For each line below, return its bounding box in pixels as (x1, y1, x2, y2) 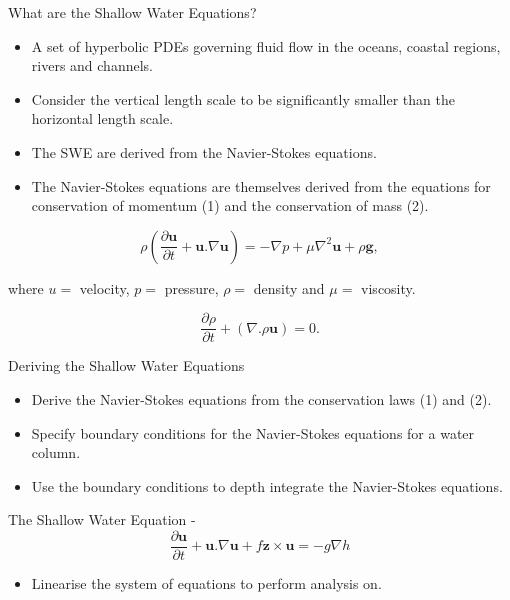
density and (253, 277, 325, 298)
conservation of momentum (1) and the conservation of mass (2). (31, 195, 429, 216)
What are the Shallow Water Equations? (8, 2, 257, 22)
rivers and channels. (31, 55, 153, 76)
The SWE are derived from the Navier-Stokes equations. (31, 141, 377, 162)
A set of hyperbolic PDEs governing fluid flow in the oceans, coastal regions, (31, 35, 501, 56)
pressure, (164, 277, 219, 298)
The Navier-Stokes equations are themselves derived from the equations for (31, 175, 491, 196)
